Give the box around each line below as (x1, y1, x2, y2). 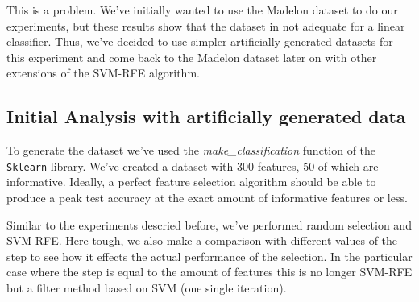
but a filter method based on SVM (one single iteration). (6, 279, 287, 296)
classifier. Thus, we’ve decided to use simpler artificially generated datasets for (6, 33, 393, 50)
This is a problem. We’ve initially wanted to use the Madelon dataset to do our (6, 2, 398, 18)
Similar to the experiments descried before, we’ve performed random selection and (6, 216, 412, 233)
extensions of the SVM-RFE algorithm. (6, 64, 200, 81)
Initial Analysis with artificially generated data (6, 104, 406, 129)
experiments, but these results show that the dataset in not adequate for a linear (6, 17, 405, 34)
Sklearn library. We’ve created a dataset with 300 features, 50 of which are (6, 157, 379, 174)
